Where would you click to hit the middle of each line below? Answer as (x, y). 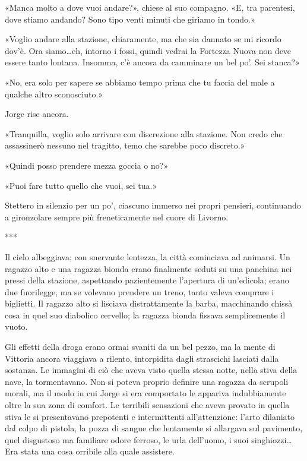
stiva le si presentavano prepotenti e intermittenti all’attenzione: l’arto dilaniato (150, 416)
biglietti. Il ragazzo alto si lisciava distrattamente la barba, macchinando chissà (149, 303)
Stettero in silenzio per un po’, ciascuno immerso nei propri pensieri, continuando (153, 205)
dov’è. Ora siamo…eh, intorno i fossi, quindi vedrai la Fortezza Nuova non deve (148, 50)
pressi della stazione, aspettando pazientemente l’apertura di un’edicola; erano (147, 280)
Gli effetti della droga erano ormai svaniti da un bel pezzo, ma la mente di (140, 347)
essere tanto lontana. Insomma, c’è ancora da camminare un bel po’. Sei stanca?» (152, 62)
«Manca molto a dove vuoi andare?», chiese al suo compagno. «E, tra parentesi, (150, 7)
